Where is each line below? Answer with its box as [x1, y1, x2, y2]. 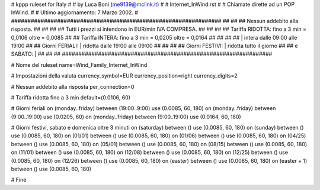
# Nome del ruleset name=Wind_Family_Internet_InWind [11, 61, 148, 68]
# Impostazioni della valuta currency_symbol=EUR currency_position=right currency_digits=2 [11, 72, 238, 79]
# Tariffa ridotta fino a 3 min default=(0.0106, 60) [11, 94, 130, 101]
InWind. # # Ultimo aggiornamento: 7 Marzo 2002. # [11, 9, 139, 16]
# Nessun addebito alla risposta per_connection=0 [11, 83, 135, 90]
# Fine [11, 176, 27, 183]
